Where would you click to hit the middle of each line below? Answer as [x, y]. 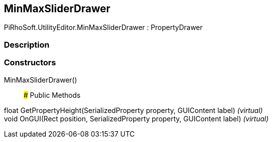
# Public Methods [52, 95]
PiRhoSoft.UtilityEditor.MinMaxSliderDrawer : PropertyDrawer [103, 28]
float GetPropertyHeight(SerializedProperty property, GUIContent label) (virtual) [134, 110]
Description [27, 44]
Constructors [30, 63]
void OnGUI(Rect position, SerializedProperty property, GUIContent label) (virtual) [136, 118]
